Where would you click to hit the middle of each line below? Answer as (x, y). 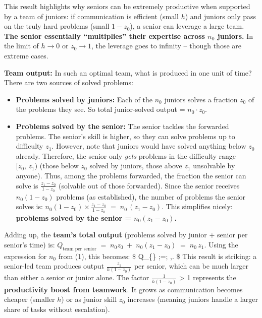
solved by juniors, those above (136, 166)
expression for (25, 256)
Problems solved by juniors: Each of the (84, 99)
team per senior (80, 249)
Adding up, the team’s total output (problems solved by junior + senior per (126, 235)
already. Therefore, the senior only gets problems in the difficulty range (126, 155)
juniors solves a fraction (201, 99)
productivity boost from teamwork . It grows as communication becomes (123, 289)
